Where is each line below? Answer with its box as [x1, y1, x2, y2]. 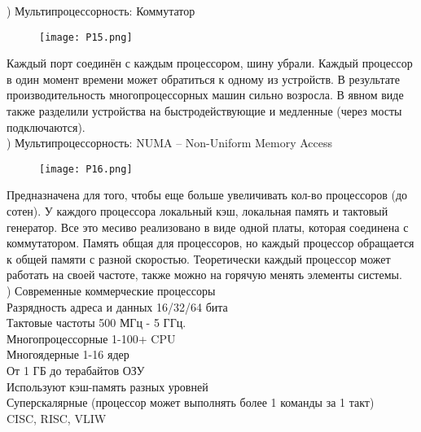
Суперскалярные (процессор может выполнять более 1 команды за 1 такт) [7, 394, 375, 411]
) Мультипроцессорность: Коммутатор [7, 2, 195, 19]
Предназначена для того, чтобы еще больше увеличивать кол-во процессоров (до [7, 186, 408, 203]
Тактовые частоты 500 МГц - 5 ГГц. [7, 314, 186, 331]
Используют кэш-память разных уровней [7, 377, 208, 395]
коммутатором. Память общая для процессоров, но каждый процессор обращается [7, 234, 414, 251]
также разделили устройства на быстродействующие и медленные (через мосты [7, 103, 402, 120]
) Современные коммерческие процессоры [7, 282, 216, 299]
